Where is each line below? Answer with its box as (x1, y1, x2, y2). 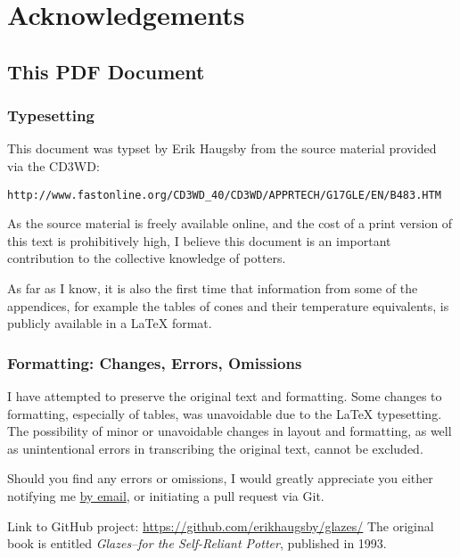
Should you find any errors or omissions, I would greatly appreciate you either (7, 469, 433, 488)
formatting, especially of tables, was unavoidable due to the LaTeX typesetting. (7, 404, 442, 423)
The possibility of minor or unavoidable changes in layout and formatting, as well (7, 422, 452, 440)
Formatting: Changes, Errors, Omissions (7, 351, 302, 373)
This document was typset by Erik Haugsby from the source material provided (7, 139, 437, 158)
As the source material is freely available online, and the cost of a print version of (7, 214, 453, 233)
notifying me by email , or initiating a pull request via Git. (7, 486, 324, 505)
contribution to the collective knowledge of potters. (7, 249, 286, 267)
